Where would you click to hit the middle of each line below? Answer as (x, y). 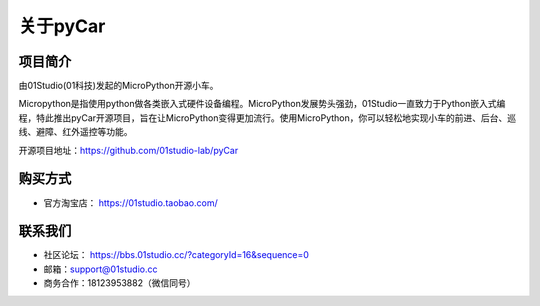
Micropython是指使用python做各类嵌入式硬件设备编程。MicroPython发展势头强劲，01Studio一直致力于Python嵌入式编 (262, 104)
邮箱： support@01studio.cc (100, 269)
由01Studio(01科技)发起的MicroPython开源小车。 (118, 86)
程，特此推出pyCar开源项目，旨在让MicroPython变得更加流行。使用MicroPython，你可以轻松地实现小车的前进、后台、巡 (267, 117)
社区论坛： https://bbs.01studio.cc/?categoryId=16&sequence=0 (176, 255)
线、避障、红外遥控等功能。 (75, 132)
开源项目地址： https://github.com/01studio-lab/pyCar (128, 150)
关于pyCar (62, 26)
